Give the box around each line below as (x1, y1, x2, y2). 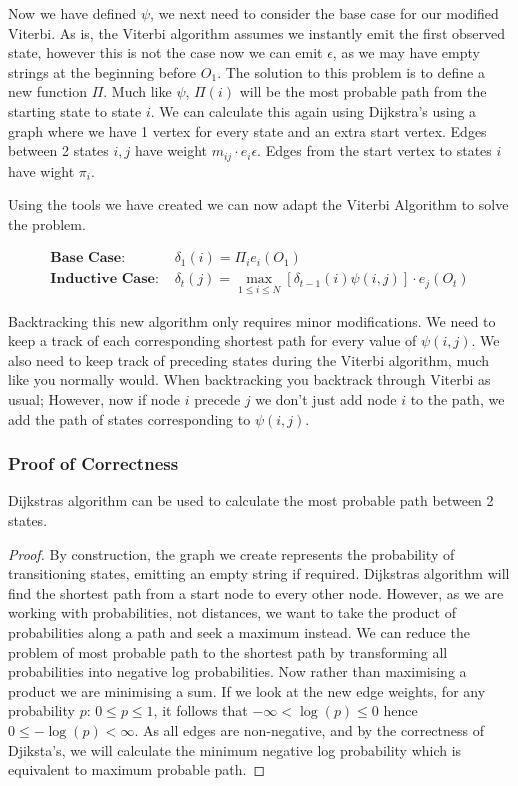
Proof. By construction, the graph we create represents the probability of (8, 543, 455, 564)
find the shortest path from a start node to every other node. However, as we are (8, 582, 504, 603)
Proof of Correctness (8, 451, 179, 476)
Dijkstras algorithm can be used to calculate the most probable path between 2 (8, 490, 494, 511)
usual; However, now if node (8, 389, 181, 410)
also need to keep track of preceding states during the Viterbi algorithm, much (8, 349, 490, 370)
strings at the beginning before (8, 61, 197, 82)
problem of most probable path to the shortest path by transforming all (8, 641, 448, 662)
